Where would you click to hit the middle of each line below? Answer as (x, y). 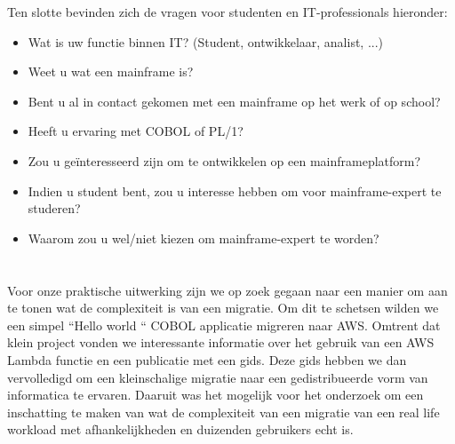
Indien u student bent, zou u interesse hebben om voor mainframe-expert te (235, 190)
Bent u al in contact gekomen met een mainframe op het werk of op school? (234, 101)
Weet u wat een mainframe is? (111, 71)
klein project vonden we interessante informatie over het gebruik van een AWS (221, 342)
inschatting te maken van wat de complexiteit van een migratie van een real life (224, 412)
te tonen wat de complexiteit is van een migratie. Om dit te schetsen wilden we (223, 308)
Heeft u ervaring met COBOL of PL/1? (136, 131)
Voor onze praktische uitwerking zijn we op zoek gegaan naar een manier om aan (227, 290)
